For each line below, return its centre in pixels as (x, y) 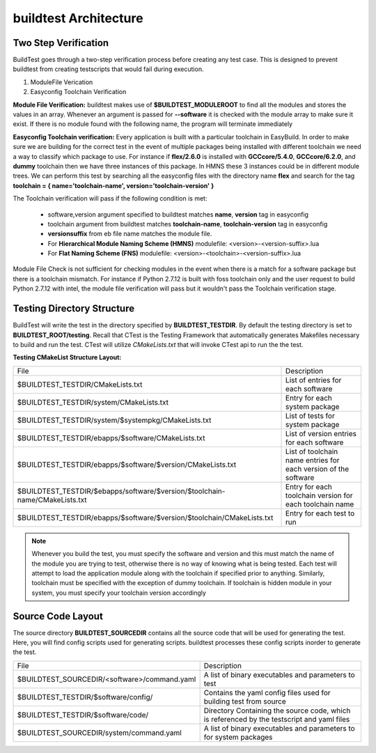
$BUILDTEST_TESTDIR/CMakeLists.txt (80, 385)
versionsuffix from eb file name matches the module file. (130, 234)
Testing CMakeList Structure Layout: (67, 357)
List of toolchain (312, 451)
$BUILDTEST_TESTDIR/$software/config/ (85, 697)
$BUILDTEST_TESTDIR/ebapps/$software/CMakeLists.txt (111, 437)
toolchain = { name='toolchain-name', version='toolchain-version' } (113, 185)
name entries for (313, 460)
